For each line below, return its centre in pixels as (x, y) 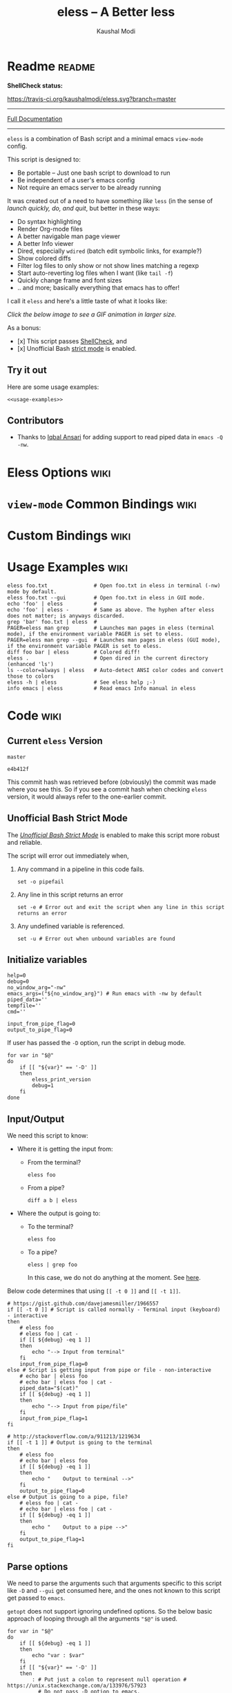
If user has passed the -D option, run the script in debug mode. (97, 1043)
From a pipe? (46, 1188)
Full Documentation (35, 119)
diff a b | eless (52, 1201)
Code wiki (35, 716)
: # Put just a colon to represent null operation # (109, 1680)
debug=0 (18, 982)
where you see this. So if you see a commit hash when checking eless (107, 789)
